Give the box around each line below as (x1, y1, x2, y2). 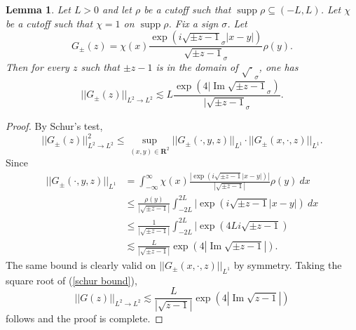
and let (102, 2, 132, 16)
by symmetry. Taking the (233, 257, 342, 272)
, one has (259, 60, 299, 74)
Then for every (6, 60, 69, 74)
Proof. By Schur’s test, (6, 119, 103, 133)
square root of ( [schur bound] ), (6, 272, 137, 287)
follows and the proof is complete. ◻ (6, 311, 163, 326)
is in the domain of (156, 60, 238, 74)
